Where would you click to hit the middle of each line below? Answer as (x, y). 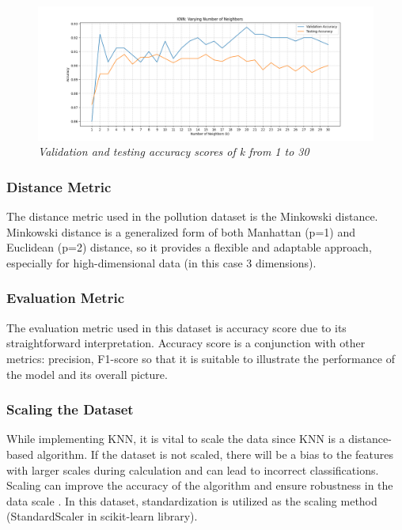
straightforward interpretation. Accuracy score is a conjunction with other (186, 343)
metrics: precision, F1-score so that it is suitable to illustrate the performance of (201, 358)
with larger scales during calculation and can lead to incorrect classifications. (193, 469)
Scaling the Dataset (70, 409)
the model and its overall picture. (87, 374)
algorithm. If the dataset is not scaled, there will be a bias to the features (215, 454)
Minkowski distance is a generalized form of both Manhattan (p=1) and (181, 231)
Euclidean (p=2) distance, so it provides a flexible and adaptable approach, (189, 247)
